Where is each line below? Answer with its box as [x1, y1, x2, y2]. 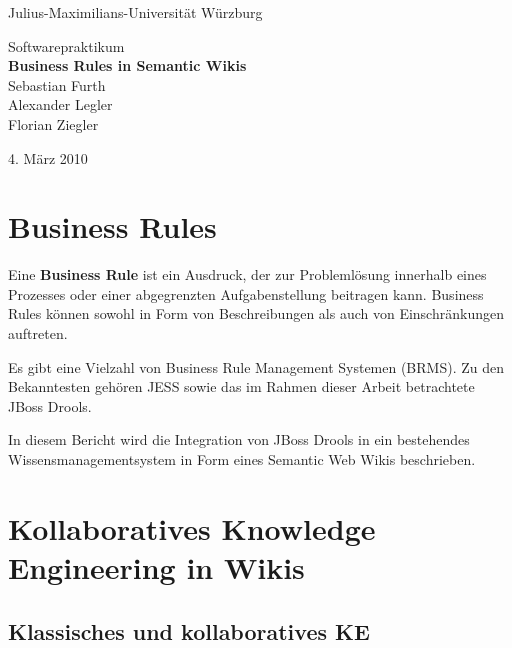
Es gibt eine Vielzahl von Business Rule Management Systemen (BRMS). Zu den [8, 356, 504, 377]
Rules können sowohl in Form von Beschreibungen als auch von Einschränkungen [8, 303, 504, 324]
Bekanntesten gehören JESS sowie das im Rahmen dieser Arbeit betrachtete [8, 376, 475, 397]
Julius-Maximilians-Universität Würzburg [8, 2, 263, 22]
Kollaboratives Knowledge [8, 507, 376, 548]
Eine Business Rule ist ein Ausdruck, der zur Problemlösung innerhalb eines [8, 264, 487, 285]
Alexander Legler [8, 94, 113, 115]
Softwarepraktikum [8, 35, 125, 56]
